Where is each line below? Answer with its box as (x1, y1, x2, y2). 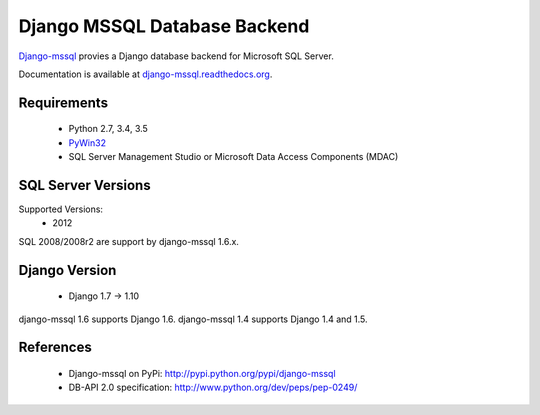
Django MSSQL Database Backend (18, 15, 310, 37)
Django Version (18, 261, 117, 279)
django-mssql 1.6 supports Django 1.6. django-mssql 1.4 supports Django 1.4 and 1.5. (18, 313, 369, 325)
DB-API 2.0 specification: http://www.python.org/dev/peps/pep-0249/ (68, 381, 358, 394)
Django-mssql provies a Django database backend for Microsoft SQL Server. (18, 50, 334, 62)
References (18, 339, 92, 356)
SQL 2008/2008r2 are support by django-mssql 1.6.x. (18, 235, 240, 247)
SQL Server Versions (18, 176, 151, 194)
